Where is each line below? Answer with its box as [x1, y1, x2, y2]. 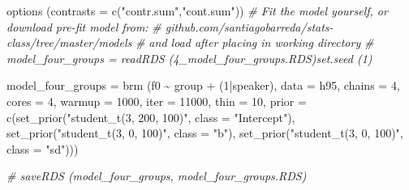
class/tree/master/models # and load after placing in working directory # [6, 34, 374, 51]
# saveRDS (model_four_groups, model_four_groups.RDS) [6, 167, 307, 184]
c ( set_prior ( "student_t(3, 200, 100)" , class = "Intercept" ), [6, 108, 295, 125]
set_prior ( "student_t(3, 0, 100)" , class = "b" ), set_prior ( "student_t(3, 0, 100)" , [6, 125, 403, 141]
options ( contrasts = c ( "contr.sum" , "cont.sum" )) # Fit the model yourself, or [6, 2, 388, 19]
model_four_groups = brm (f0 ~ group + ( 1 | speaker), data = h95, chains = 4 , [6, 77, 400, 94]
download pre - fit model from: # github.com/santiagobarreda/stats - [6, 18, 334, 35]
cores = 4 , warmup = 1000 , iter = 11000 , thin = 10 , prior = [6, 92, 307, 109]
